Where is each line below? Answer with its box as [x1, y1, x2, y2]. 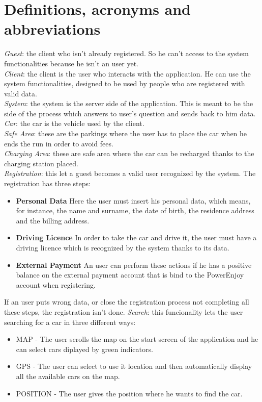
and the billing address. [16, 215, 90, 225]
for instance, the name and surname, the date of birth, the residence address [16, 205, 254, 216]
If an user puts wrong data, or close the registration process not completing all [4, 296, 249, 307]
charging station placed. [4, 158, 78, 168]
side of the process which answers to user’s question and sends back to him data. [4, 108, 256, 118]
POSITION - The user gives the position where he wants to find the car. [16, 388, 243, 398]
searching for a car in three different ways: [4, 316, 136, 327]
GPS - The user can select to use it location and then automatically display [16, 361, 252, 371]
